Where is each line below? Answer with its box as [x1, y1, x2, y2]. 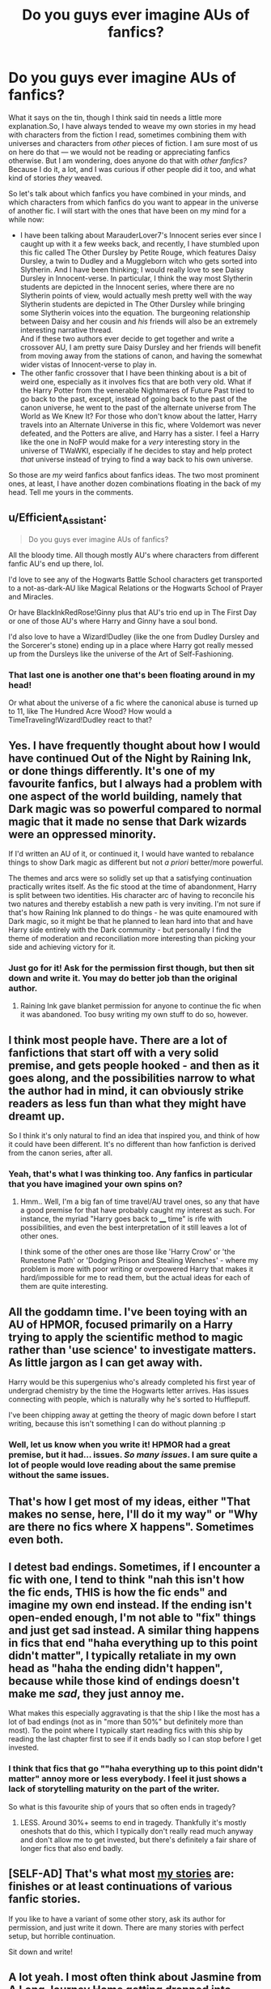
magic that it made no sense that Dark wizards [8, 814, 248, 828]
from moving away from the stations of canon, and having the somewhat [19, 350, 263, 360]
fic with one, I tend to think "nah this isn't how [8, 1572, 245, 1587]
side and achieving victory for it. [8, 943, 116, 952]
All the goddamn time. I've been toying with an [8, 1304, 248, 1319]
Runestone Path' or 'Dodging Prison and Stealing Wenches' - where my [19, 1256, 259, 1265]
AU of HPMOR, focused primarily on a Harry [8, 1317, 233, 1331]
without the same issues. [8, 1470, 109, 1481]
